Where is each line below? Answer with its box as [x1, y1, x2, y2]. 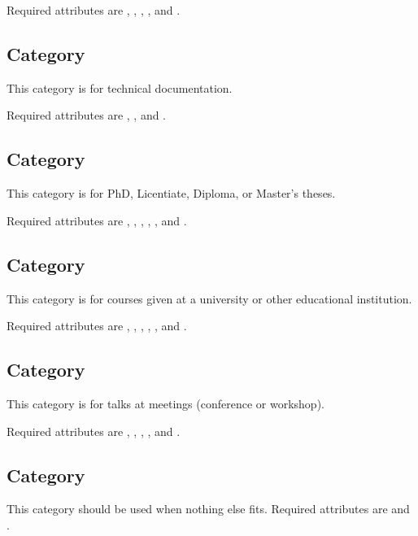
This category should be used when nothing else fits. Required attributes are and [7, 500, 410, 517]
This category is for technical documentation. [7, 79, 233, 96]
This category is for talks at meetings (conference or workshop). [7, 394, 324, 412]
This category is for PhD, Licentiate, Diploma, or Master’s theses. [7, 185, 336, 202]
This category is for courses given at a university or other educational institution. [7, 290, 412, 307]
